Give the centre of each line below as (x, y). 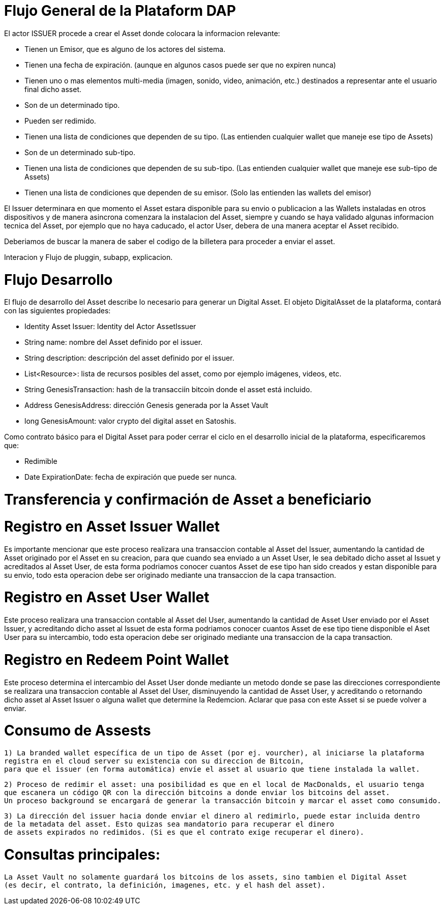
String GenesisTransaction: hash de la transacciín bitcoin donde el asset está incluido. (168, 390)
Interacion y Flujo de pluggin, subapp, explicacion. (88, 257)
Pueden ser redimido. (60, 121)
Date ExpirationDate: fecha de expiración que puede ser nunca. (131, 477)
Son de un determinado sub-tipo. (80, 152)
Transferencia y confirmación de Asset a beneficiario (188, 500)
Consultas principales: (82, 854)
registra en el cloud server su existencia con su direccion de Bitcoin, (154, 761)
